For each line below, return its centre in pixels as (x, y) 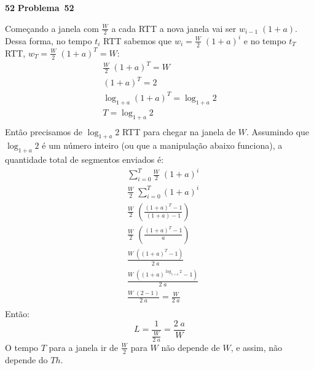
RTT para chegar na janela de (179, 131)
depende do (26, 359)
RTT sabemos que (138, 40)
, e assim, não (256, 347)
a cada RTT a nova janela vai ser (174, 28)
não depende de (190, 347)
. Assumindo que (278, 131)
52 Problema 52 (40, 7)
